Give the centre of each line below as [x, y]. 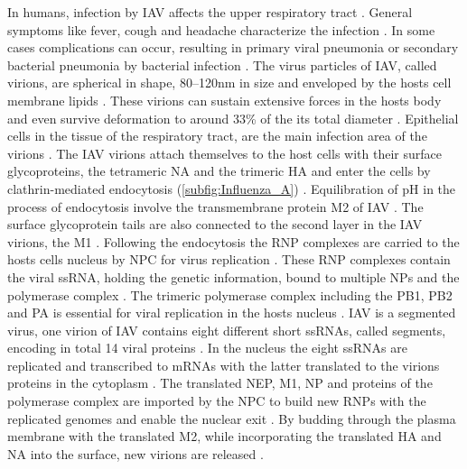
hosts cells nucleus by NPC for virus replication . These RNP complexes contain [229, 259]
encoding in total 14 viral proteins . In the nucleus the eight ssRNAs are [207, 348]
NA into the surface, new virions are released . [135, 453]
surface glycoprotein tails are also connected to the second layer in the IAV [215, 224]
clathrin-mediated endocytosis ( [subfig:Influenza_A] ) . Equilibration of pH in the [232, 188]
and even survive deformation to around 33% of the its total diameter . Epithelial [233, 118]
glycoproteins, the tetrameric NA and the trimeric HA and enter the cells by [219, 171]
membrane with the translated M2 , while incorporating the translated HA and [224, 436]
